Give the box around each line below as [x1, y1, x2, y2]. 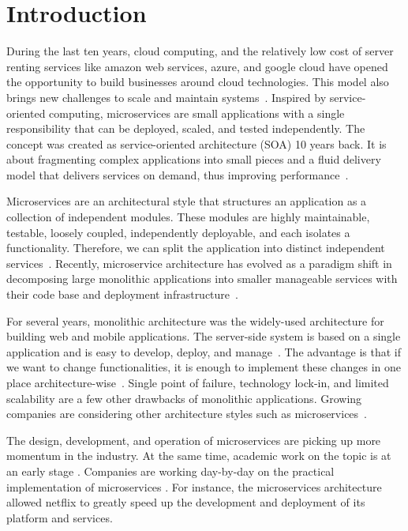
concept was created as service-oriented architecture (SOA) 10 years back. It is [6, 135, 387, 152]
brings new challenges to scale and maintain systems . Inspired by [6, 88, 327, 105]
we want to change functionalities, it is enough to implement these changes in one [6, 359, 401, 375]
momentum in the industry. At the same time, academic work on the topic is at [6, 447, 391, 464]
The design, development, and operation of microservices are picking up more [6, 431, 381, 448]
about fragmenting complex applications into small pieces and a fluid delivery [6, 151, 381, 168]
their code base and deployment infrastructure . [6, 286, 238, 303]
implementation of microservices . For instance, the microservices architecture [6, 478, 382, 495]
